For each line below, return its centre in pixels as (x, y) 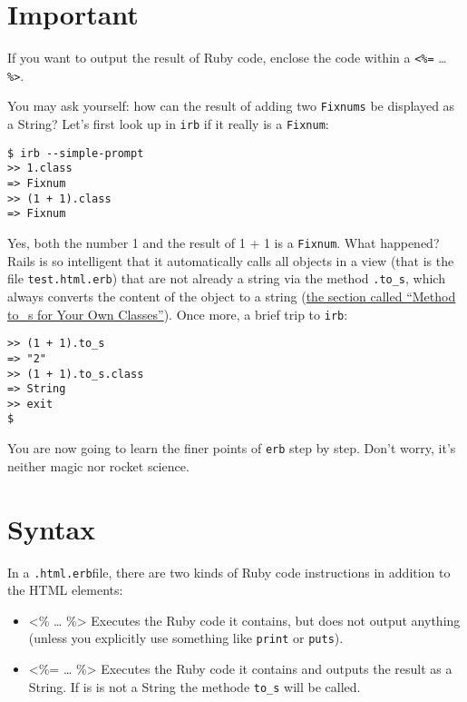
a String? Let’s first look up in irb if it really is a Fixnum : (168, 124)
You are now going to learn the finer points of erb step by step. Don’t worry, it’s (232, 448)
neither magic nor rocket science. (98, 465)
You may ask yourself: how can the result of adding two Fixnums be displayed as (231, 106)
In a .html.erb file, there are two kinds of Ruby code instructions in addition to (229, 572)
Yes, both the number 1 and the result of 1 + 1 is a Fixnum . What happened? (224, 243)
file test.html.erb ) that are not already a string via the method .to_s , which (226, 278)
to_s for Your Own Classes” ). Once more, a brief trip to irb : (178, 314)
